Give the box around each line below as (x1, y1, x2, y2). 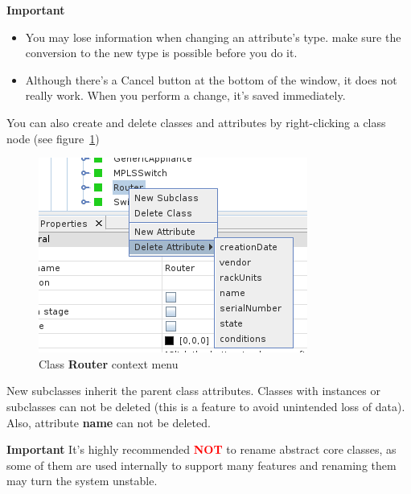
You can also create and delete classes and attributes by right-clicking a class (6, 113, 386, 130)
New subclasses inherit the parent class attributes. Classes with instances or (6, 382, 380, 399)
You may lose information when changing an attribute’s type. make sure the (25, 28, 401, 45)
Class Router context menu (39, 355, 179, 372)
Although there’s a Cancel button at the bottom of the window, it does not (25, 71, 397, 88)
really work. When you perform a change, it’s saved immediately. (25, 87, 346, 104)
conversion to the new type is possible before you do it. (25, 44, 298, 61)
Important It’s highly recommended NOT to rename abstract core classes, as (6, 441, 397, 458)
